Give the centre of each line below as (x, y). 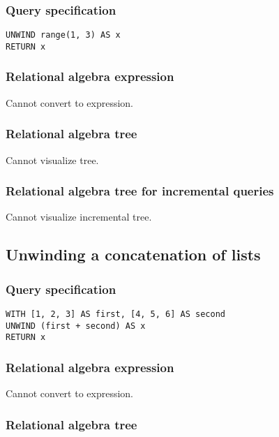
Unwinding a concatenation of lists (133, 254)
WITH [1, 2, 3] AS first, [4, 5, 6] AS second (115, 314)
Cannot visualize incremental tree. (79, 217)
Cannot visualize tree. (52, 160)
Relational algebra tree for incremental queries (140, 191)
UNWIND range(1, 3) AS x (63, 35)
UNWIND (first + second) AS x (76, 326)
